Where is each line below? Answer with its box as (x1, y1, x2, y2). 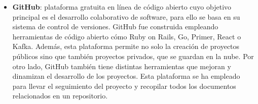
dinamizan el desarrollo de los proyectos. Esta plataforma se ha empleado (12, 71, 240, 81)
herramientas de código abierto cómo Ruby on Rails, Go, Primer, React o (12, 31, 241, 41)
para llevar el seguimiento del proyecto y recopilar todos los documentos (12, 80, 236, 91)
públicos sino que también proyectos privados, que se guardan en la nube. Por (12, 50, 254, 61)
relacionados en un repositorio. (12, 90, 108, 101)
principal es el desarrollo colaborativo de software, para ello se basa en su (12, 11, 240, 22)
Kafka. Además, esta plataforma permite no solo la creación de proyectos (12, 41, 240, 51)
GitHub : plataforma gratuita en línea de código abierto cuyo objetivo (12, 2, 232, 12)
